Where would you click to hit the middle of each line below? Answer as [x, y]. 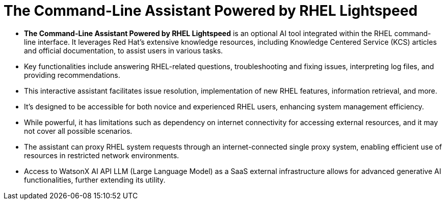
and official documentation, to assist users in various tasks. [124, 50]
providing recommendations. [72, 75]
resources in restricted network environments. [102, 155]
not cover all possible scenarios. [78, 131]
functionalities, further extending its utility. [95, 180]
